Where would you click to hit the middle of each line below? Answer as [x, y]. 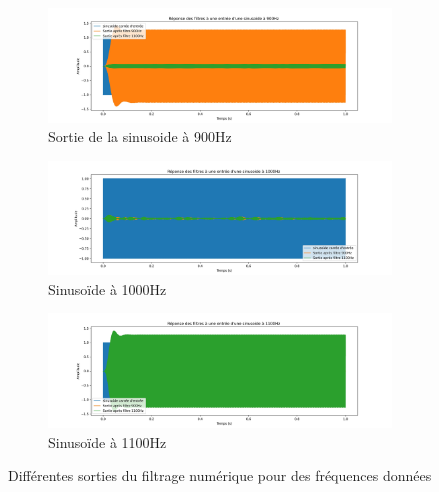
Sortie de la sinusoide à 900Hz [140, 136]
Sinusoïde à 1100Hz [107, 441]
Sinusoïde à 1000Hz [107, 288]
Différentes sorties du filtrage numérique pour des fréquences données [220, 475]
